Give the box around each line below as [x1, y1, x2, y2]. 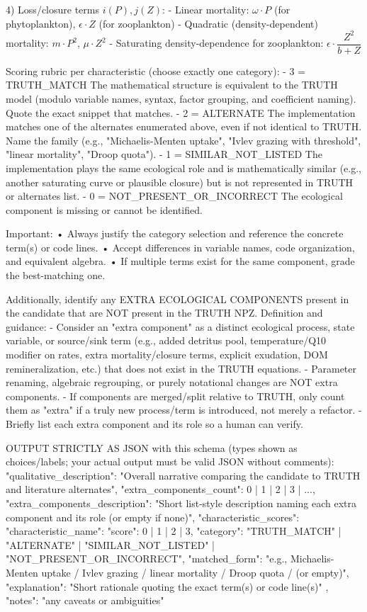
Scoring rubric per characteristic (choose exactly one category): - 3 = [6, 63, 306, 78]
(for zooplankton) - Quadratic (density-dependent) [98, 16, 318, 30]
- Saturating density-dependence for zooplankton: [109, 35, 324, 50]
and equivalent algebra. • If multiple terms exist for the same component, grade [6, 254, 355, 268]
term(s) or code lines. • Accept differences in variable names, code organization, [6, 239, 355, 254]
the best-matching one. [6, 268, 106, 283]
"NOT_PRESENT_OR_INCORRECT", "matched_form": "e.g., [6, 551, 288, 566]
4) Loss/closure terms [6, 2, 99, 16]
